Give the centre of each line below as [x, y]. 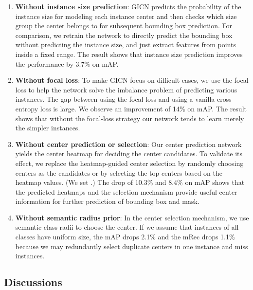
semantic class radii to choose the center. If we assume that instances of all [127, 227]
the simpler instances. [48, 128]
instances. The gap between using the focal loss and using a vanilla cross [123, 99]
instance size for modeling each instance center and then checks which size [126, 16]
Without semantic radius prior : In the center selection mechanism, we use [132, 217]
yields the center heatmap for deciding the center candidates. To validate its [129, 154]
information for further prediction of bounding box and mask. [107, 201]
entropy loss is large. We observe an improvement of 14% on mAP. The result [131, 108]
